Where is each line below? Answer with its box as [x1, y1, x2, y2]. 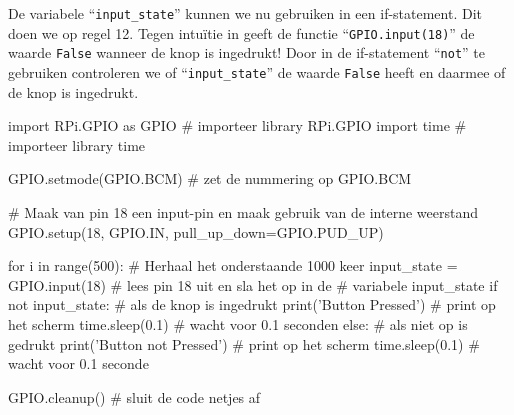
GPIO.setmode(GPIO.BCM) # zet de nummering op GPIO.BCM [8, 168, 412, 189]
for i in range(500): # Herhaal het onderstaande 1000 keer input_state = [8, 255, 458, 276]
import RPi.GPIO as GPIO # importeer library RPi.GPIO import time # [8, 115, 467, 136]
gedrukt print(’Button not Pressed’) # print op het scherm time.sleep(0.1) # [8, 333, 480, 354]
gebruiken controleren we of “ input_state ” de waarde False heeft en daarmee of [8, 61, 506, 82]
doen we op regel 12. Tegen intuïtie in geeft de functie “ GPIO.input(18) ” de [8, 22, 475, 43]
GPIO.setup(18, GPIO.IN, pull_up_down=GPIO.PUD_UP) [8, 221, 384, 242]
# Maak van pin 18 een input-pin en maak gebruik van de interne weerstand [8, 202, 478, 222]
